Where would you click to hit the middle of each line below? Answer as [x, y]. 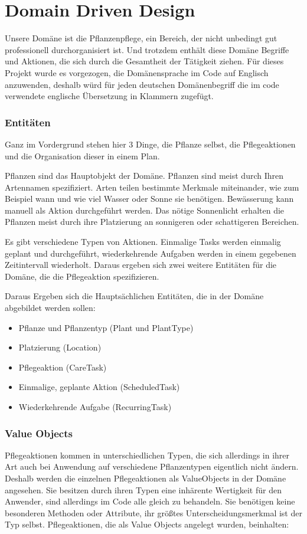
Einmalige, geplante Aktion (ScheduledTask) [99, 387]
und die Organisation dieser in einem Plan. [82, 155]
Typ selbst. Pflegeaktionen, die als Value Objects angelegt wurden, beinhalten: [147, 524]
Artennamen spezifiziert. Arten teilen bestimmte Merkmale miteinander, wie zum [152, 187]
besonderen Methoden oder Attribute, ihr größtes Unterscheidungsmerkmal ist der [153, 512]
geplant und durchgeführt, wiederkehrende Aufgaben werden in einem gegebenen [151, 253]
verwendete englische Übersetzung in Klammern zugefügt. [109, 96]
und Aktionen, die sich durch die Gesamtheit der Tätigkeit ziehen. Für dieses [144, 61]
